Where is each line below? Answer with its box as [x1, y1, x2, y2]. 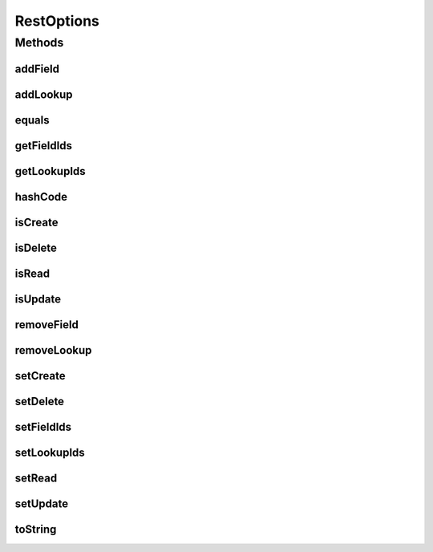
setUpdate [14, 497, 68, 510]
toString [14, 522, 57, 536]
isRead [14, 266, 51, 280]
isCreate [14, 215, 59, 229]
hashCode [14, 189, 68, 204]
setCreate [14, 369, 66, 383]
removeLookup [14, 343, 92, 357]
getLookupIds [14, 164, 86, 178]
